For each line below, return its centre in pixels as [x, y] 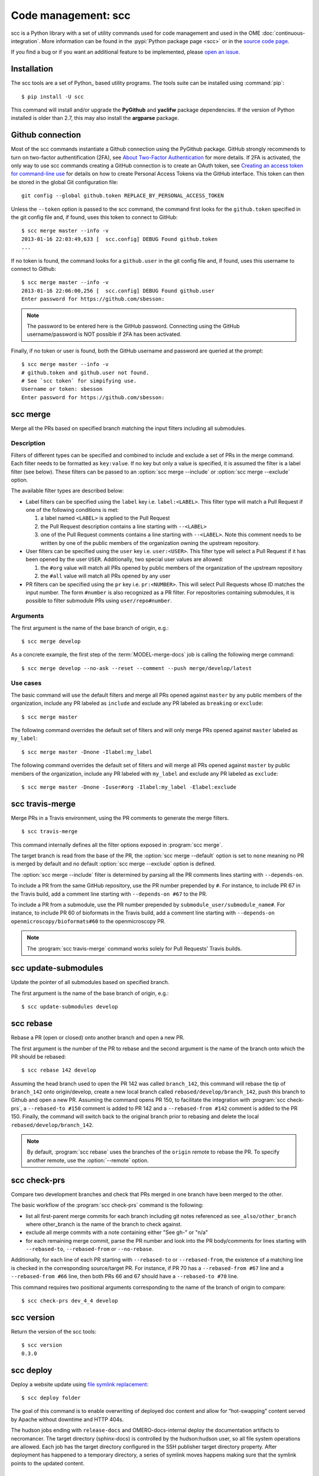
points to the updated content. [48, 1463]
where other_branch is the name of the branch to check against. [104, 1224]
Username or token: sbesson [62, 389]
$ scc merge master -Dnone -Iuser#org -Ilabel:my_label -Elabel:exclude [129, 787]
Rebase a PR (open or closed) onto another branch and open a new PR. [98, 1038]
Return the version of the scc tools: [54, 1331]
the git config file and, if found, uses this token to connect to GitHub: [94, 217]
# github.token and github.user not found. [85, 373]
